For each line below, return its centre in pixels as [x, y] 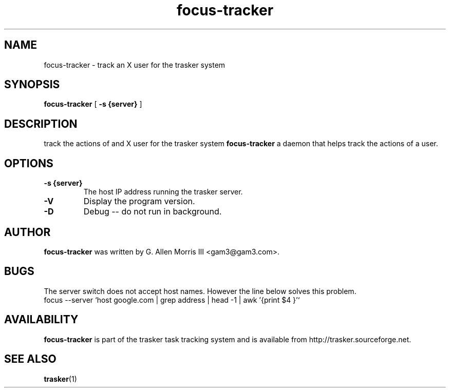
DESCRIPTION [41, 124]
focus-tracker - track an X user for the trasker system [135, 65]
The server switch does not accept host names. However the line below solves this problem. [200, 291]
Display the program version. [139, 201]
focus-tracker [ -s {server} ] [93, 104]
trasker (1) [60, 379]
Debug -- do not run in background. [153, 212]
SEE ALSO [30, 359]
